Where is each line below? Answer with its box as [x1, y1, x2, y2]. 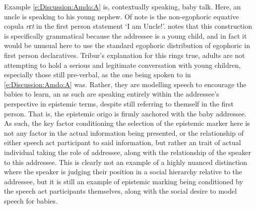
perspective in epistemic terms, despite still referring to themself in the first [4, 98, 234, 108]
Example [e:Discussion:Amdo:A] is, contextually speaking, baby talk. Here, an [4, 1, 241, 11]
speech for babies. [4, 195, 58, 206]
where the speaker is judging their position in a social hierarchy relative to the [4, 166, 243, 177]
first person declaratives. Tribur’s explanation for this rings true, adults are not [4, 50, 245, 60]
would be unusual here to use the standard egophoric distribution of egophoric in [4, 40, 251, 51]
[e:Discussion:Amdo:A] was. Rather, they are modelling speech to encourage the [4, 79, 247, 89]
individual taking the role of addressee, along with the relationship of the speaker [4, 147, 251, 157]
